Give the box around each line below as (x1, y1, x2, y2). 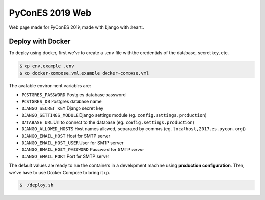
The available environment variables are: (9, 82, 91, 88)
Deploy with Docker (9, 37, 71, 46)
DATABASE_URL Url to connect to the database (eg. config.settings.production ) (21, 119, 195, 125)
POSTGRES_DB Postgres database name (21, 99, 102, 104)
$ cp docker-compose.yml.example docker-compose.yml (19, 70, 149, 75)
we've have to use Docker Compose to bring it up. (9, 169, 110, 175)
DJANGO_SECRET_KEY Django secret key (21, 105, 104, 111)
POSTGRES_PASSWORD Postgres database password (21, 92, 126, 98)
